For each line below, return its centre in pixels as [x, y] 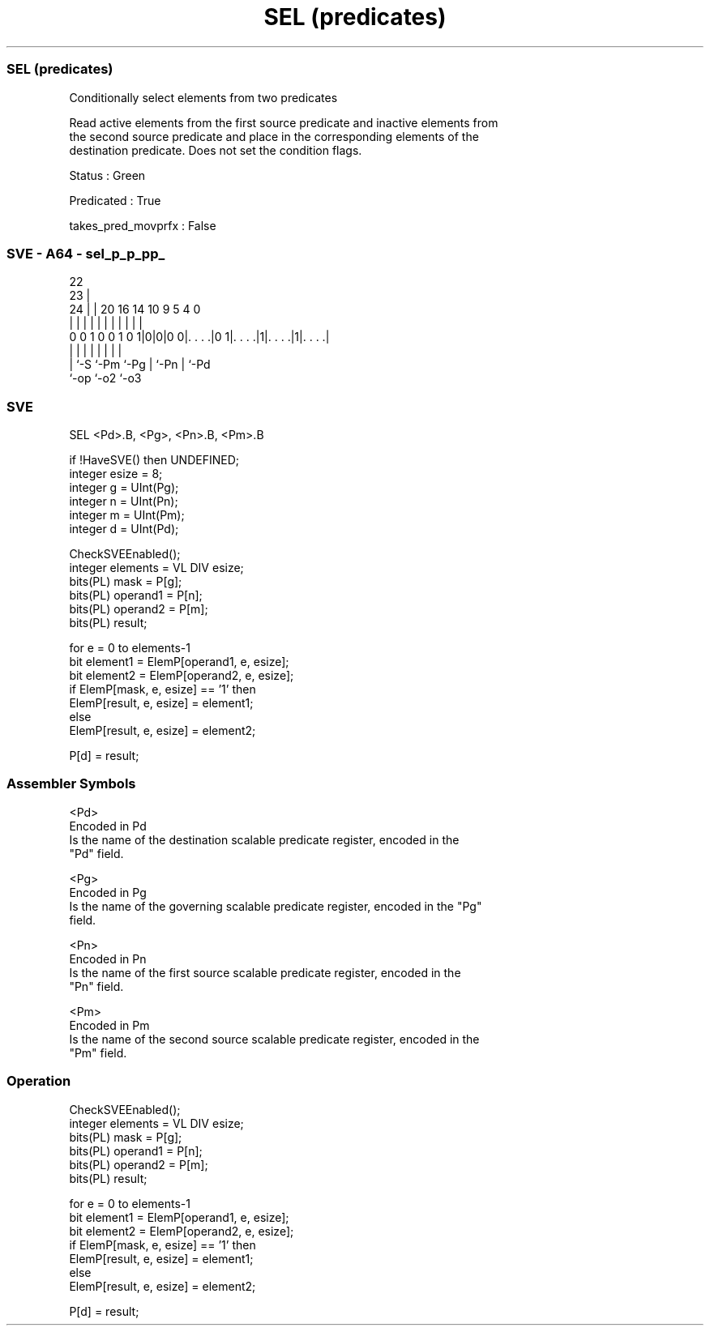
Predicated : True [115, 200]
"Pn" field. [96, 986]
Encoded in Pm [109, 1025]
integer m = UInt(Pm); [127, 515]
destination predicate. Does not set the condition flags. [216, 150]
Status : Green [107, 175]
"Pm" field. [98, 1052]
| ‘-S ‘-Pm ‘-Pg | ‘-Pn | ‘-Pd [140, 365]
